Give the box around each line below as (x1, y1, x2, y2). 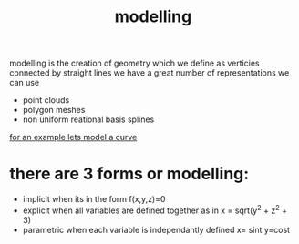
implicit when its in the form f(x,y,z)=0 (22, 194, 166, 205)
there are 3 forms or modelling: (9, 164, 250, 184)
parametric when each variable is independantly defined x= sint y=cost (22, 224, 290, 235)
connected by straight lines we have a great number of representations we (9, 67, 290, 78)
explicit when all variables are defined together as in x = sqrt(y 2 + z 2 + (22, 203, 287, 216)
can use (9, 77, 40, 88)
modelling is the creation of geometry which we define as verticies (9, 57, 260, 69)
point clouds (22, 95, 70, 106)
